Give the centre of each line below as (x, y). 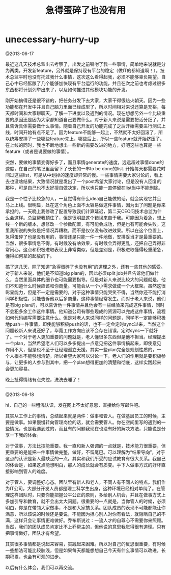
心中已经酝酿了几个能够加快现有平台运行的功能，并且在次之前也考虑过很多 (88, 83)
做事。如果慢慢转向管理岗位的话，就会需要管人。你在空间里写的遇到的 (88, 422)
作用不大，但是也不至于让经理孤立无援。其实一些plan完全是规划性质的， (81, 349)
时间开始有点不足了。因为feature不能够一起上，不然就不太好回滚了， (86, 132)
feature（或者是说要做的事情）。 (38, 151)
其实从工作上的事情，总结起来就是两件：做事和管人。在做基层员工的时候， (83, 415)
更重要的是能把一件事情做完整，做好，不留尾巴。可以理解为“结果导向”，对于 (85, 452)
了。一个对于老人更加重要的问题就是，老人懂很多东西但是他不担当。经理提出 (85, 336)
